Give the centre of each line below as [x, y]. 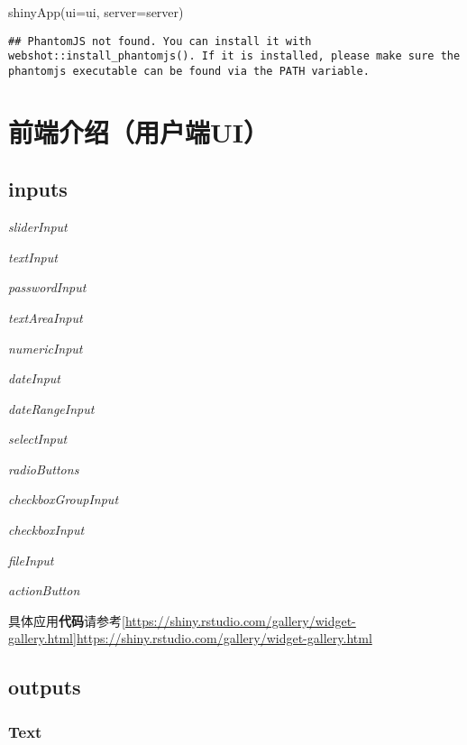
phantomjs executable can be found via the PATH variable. [189, 71]
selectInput [38, 439]
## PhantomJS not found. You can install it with [160, 41]
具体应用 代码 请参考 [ [67, 620]
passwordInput [47, 287]
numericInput [46, 348]
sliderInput [38, 227]
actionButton [44, 590]
